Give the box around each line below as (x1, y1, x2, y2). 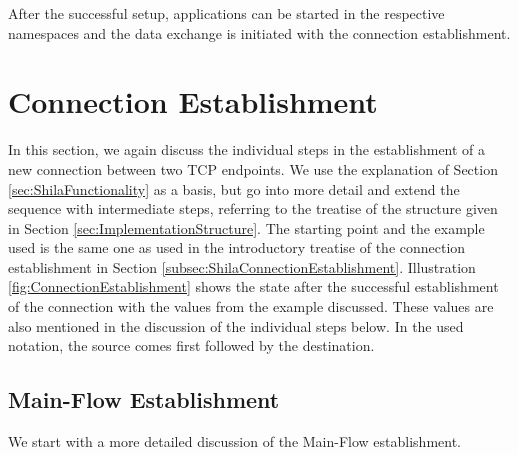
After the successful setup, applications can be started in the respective (8, 3, 445, 23)
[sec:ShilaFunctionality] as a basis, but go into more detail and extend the (8, 178, 460, 199)
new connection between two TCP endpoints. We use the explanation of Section (8, 158, 498, 179)
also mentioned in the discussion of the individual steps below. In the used (8, 315, 464, 336)
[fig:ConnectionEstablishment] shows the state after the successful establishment (8, 276, 499, 297)
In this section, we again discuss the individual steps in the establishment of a (8, 139, 486, 160)
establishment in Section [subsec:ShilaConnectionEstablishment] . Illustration (8, 256, 476, 277)
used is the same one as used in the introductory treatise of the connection (8, 237, 466, 258)
